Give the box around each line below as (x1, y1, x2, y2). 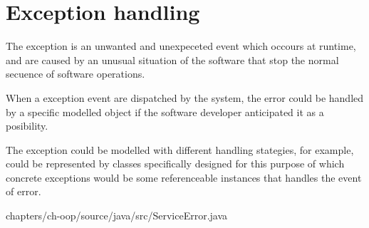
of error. (6, 184, 41, 199)
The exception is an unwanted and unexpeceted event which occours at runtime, (6, 38, 356, 53)
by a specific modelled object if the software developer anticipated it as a (6, 104, 324, 119)
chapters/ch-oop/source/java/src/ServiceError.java (6, 208, 228, 223)
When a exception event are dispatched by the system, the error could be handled (6, 90, 364, 105)
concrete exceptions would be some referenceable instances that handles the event (6, 170, 362, 185)
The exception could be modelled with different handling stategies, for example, (6, 142, 354, 157)
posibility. (6, 118, 48, 133)
